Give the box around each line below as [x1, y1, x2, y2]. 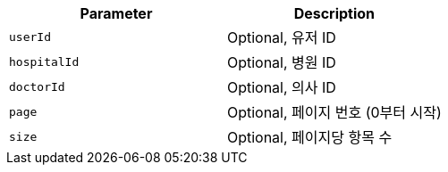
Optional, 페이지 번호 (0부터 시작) [226, 103, 442, 121]
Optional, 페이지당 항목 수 [226, 128, 393, 146]
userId [9, 29, 51, 44]
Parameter [80, 4, 153, 22]
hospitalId [9, 54, 80, 69]
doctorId [9, 79, 65, 94]
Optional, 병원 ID [226, 53, 336, 71]
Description [293, 4, 376, 22]
